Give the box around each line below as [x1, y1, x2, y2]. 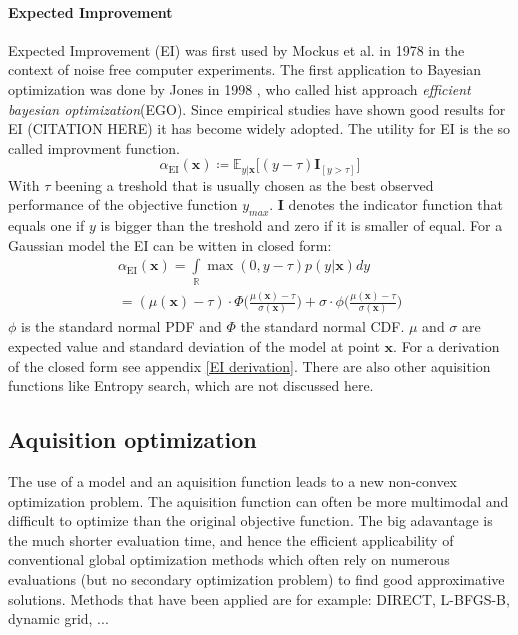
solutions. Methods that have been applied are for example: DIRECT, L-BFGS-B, [8, 588, 510, 609]
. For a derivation [393, 336, 500, 357]
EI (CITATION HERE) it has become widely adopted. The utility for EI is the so [8, 118, 511, 139]
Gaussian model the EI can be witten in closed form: [8, 234, 332, 255]
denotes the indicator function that [288, 194, 504, 215]
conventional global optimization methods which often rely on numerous [8, 549, 450, 570]
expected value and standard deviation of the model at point [8, 336, 380, 357]
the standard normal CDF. [240, 316, 405, 337]
